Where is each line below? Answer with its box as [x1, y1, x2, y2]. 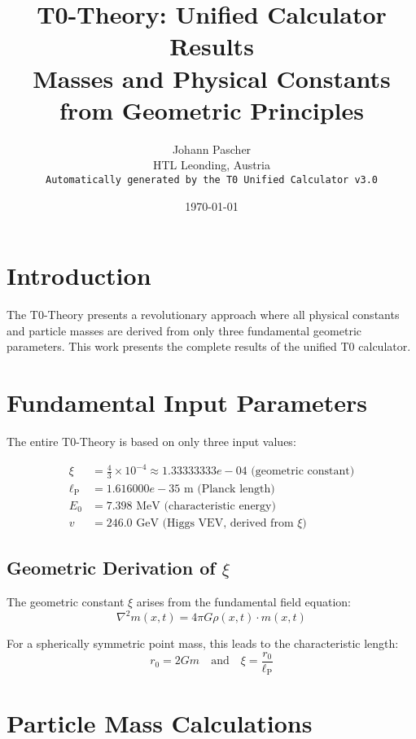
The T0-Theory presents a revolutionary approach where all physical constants [7, 306, 400, 323]
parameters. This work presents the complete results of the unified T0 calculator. [7, 338, 411, 355]
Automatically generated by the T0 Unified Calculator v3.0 [45, 173, 379, 186]
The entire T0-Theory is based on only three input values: [7, 432, 296, 449]
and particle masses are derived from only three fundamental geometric [7, 321, 362, 339]
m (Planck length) [183, 483, 275, 495]
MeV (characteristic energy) [136, 500, 276, 512]
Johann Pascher [172, 140, 252, 157]
